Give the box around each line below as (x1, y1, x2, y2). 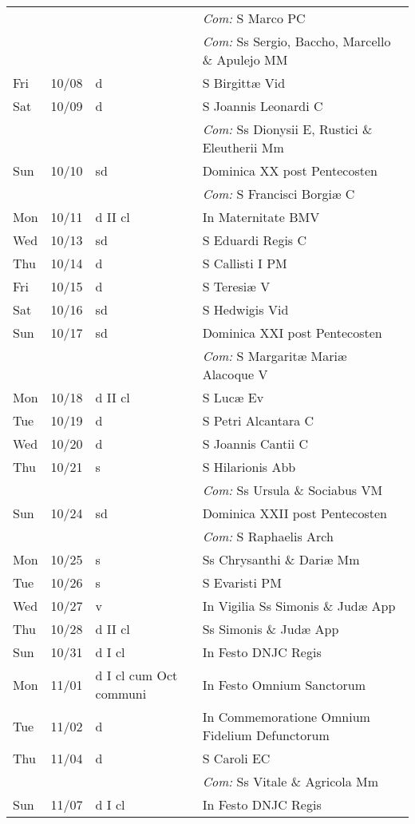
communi (95, 684, 147, 703)
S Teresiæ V (202, 277, 271, 295)
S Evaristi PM (202, 573, 282, 592)
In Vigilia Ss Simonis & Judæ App (202, 596, 396, 615)
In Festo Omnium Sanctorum (202, 675, 366, 694)
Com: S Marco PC (202, 9, 306, 27)
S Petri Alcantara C (202, 411, 314, 430)
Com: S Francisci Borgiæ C (202, 184, 355, 203)
